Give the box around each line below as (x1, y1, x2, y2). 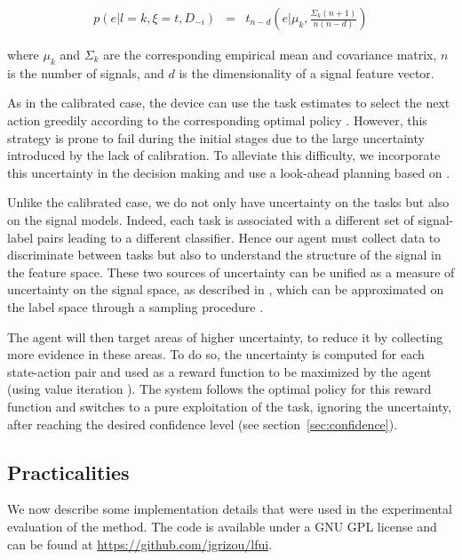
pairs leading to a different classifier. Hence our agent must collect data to (36, 228, 441, 246)
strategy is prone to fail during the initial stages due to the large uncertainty (7, 128, 425, 147)
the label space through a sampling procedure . (7, 297, 264, 316)
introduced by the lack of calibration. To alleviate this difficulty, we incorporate (7, 146, 441, 164)
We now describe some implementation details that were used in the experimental (7, 500, 452, 518)
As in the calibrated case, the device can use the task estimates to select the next (7, 93, 450, 112)
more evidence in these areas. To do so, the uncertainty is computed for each (7, 345, 425, 364)
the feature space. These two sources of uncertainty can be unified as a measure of (7, 262, 455, 281)
